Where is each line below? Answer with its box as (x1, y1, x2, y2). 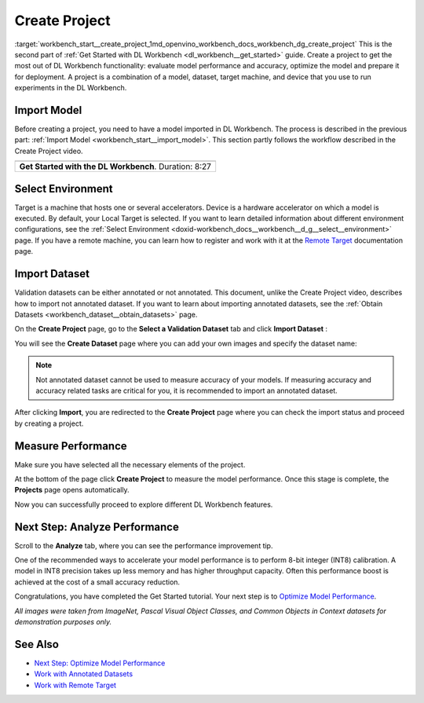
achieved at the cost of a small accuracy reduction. (14, 577, 181, 587)
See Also (14, 637, 59, 651)
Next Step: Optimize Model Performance (34, 658, 166, 668)
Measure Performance (14, 439, 127, 452)
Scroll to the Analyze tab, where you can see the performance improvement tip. (14, 540, 273, 550)
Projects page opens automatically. (14, 485, 130, 495)
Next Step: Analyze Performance (14, 520, 180, 533)
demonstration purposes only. (14, 617, 112, 627)
